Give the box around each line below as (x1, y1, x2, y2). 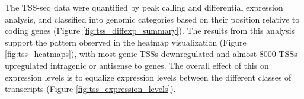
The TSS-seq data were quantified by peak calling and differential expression (5, 1, 283, 13)
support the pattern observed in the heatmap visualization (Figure (5, 36, 247, 48)
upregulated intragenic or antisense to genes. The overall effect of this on (5, 59, 269, 71)
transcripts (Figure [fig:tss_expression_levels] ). (5, 82, 176, 95)
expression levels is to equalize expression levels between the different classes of (5, 71, 292, 83)
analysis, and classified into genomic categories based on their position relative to (5, 12, 300, 25)
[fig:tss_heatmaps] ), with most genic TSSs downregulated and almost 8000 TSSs (5, 47, 297, 60)
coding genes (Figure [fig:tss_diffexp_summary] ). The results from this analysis (5, 24, 295, 37)
